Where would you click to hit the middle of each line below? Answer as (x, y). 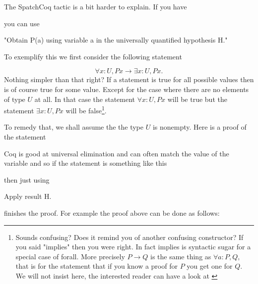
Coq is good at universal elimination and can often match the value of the (117, 153)
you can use (22, 23)
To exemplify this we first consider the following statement (93, 56)
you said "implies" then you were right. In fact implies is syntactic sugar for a (133, 247)
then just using (27, 179)
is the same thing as (181, 256)
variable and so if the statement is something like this (86, 163)
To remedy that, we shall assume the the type (74, 127)
